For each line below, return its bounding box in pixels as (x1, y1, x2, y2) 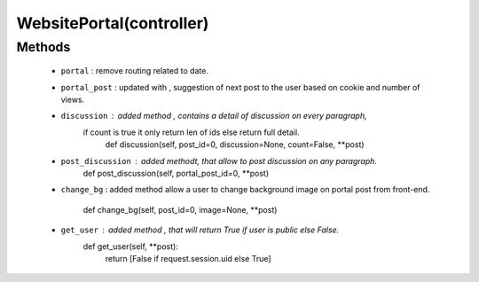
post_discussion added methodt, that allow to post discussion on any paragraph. (60, 155, 377, 166)
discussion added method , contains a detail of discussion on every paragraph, (60, 111, 367, 121)
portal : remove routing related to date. (60, 66, 208, 76)
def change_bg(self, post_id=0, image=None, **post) (82, 204, 278, 215)
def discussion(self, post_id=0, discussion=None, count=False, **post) (105, 139, 365, 150)
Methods (16, 39, 71, 55)
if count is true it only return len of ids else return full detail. (82, 127, 301, 137)
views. (60, 94, 85, 105)
